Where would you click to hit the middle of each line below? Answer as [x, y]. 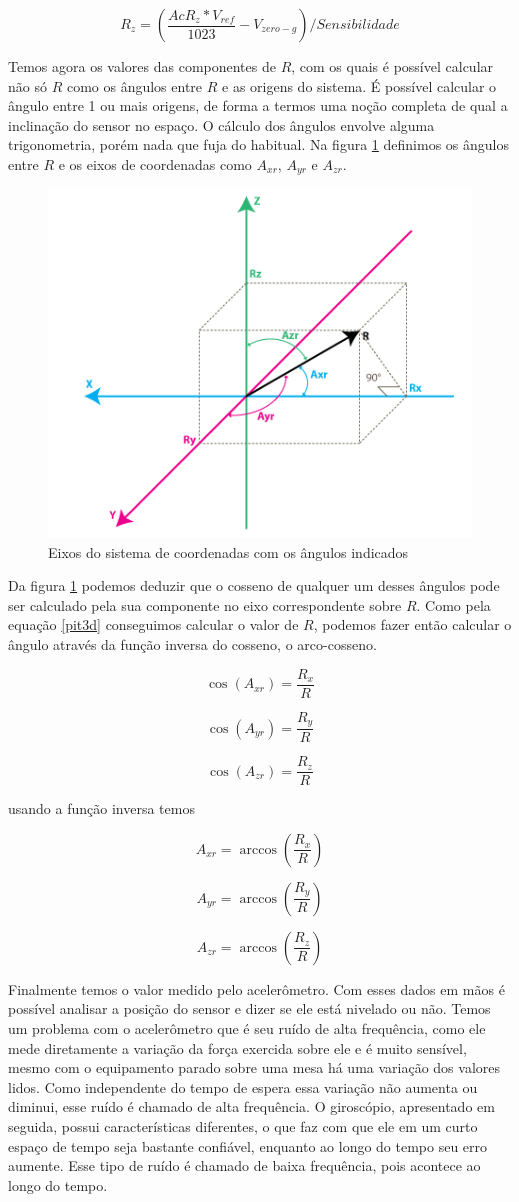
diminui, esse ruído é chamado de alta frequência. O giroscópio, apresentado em [251, 1106]
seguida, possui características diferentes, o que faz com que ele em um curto [243, 1125]
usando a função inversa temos [101, 808]
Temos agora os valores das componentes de [142, 66]
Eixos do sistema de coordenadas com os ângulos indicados [228, 551]
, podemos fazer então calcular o [412, 624]
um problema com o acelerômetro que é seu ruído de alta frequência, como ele [247, 1027]
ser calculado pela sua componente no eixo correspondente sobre [205, 604]
